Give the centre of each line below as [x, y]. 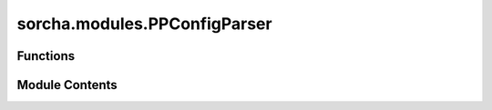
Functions [46, 56]
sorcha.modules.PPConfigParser [144, 24]
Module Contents [67, 85]
